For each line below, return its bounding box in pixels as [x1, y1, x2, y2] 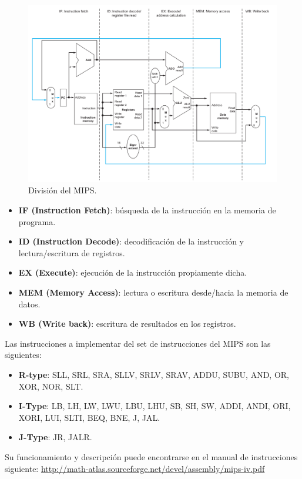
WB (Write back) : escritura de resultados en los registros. [18, 317, 236, 330]
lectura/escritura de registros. [18, 246, 125, 259]
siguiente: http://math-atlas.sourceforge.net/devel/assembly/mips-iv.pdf [5, 462, 265, 474]
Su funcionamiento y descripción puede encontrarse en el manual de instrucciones [5, 450, 298, 463]
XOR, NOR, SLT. [18, 380, 83, 392]
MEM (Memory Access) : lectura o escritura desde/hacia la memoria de [18, 286, 288, 298]
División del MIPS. [28, 184, 97, 196]
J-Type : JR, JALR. [18, 431, 92, 443]
